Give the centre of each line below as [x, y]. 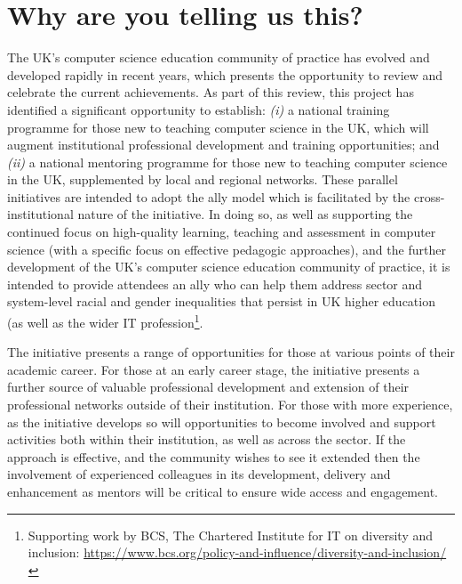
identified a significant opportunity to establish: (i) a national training [199, 109]
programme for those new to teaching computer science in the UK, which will [218, 127]
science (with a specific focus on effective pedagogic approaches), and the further [227, 249]
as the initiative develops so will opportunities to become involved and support [222, 422]
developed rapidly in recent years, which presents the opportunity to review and [225, 74]
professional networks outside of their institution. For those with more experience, [230, 405]
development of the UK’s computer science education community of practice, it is [229, 267]
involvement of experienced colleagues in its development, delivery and [199, 474]
